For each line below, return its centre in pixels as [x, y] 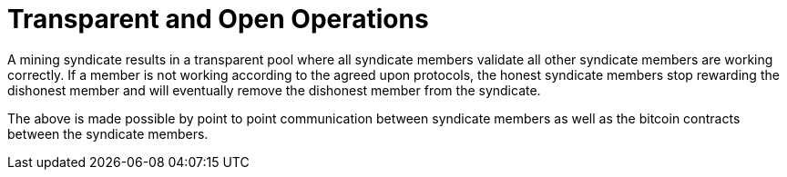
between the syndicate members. [108, 133]
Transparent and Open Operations [218, 19]
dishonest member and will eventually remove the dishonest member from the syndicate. [274, 90]
